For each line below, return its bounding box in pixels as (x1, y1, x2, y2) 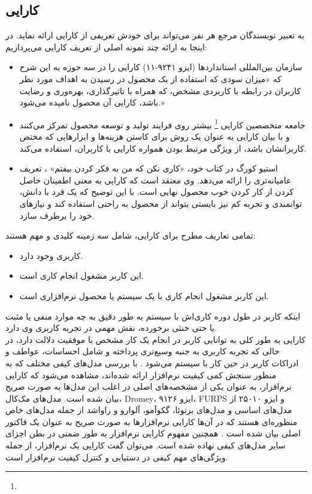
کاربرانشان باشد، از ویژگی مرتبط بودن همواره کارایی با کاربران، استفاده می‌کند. (19, 141, 307, 154)
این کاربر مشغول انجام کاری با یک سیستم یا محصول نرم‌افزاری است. (19, 289, 269, 302)
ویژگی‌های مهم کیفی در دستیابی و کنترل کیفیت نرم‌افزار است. (5, 450, 228, 463)
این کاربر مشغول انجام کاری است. (19, 269, 144, 282)
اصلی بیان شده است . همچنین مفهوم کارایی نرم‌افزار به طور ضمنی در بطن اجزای (5, 427, 301, 439)
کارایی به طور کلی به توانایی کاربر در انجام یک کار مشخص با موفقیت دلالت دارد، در (5, 333, 306, 345)
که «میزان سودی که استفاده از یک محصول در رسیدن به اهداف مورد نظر (19, 72, 281, 85)
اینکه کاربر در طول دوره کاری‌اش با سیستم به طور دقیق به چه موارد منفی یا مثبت (5, 309, 301, 322)
